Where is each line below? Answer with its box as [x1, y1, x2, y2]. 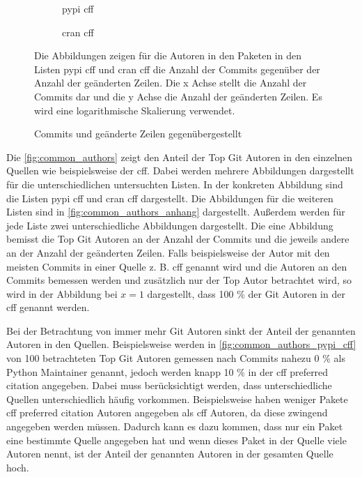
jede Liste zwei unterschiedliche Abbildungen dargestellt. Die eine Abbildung [6, 218, 333, 232]
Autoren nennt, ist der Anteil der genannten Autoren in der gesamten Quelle [6, 446, 333, 461]
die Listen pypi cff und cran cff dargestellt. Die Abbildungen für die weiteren [6, 190, 333, 205]
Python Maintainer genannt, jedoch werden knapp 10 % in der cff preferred [6, 364, 329, 379]
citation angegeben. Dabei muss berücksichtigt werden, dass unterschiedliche [6, 378, 332, 393]
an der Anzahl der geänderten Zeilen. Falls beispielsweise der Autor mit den [6, 245, 330, 259]
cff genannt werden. [6, 300, 90, 315]
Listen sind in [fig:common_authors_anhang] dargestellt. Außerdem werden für [6, 204, 345, 219]
